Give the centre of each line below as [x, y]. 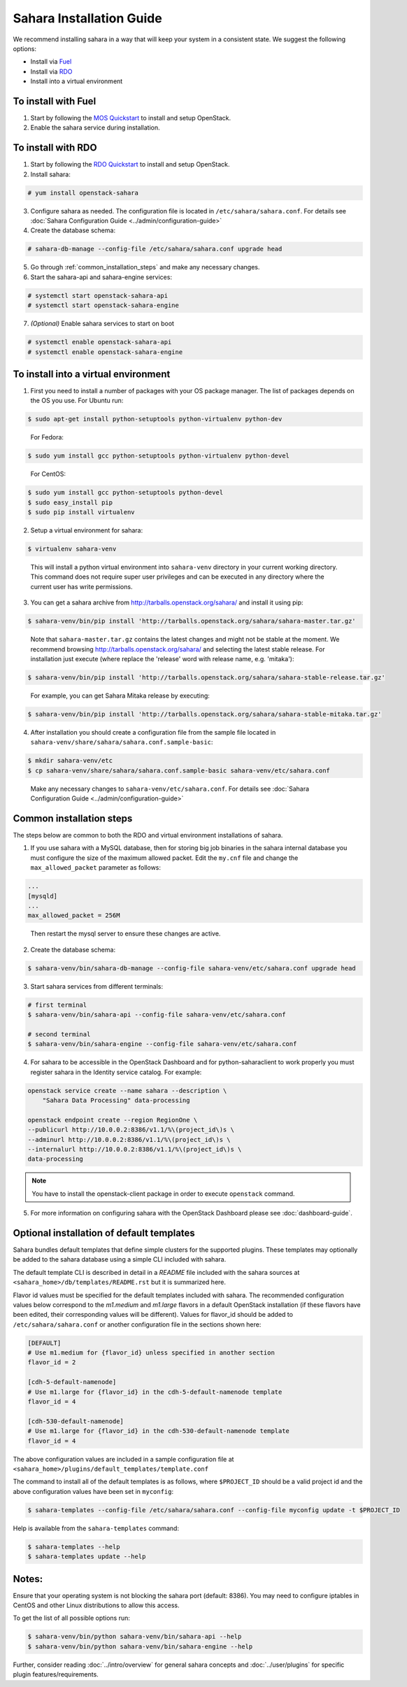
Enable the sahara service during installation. [95, 128]
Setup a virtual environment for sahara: [87, 530]
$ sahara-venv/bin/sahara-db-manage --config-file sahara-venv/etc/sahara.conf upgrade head [192, 968]
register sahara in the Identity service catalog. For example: [116, 1072]
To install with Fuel [55, 101]
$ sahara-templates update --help [87, 1557]
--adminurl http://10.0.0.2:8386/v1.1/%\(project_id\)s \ [129, 1139]
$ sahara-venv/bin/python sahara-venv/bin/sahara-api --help [135, 1637]
